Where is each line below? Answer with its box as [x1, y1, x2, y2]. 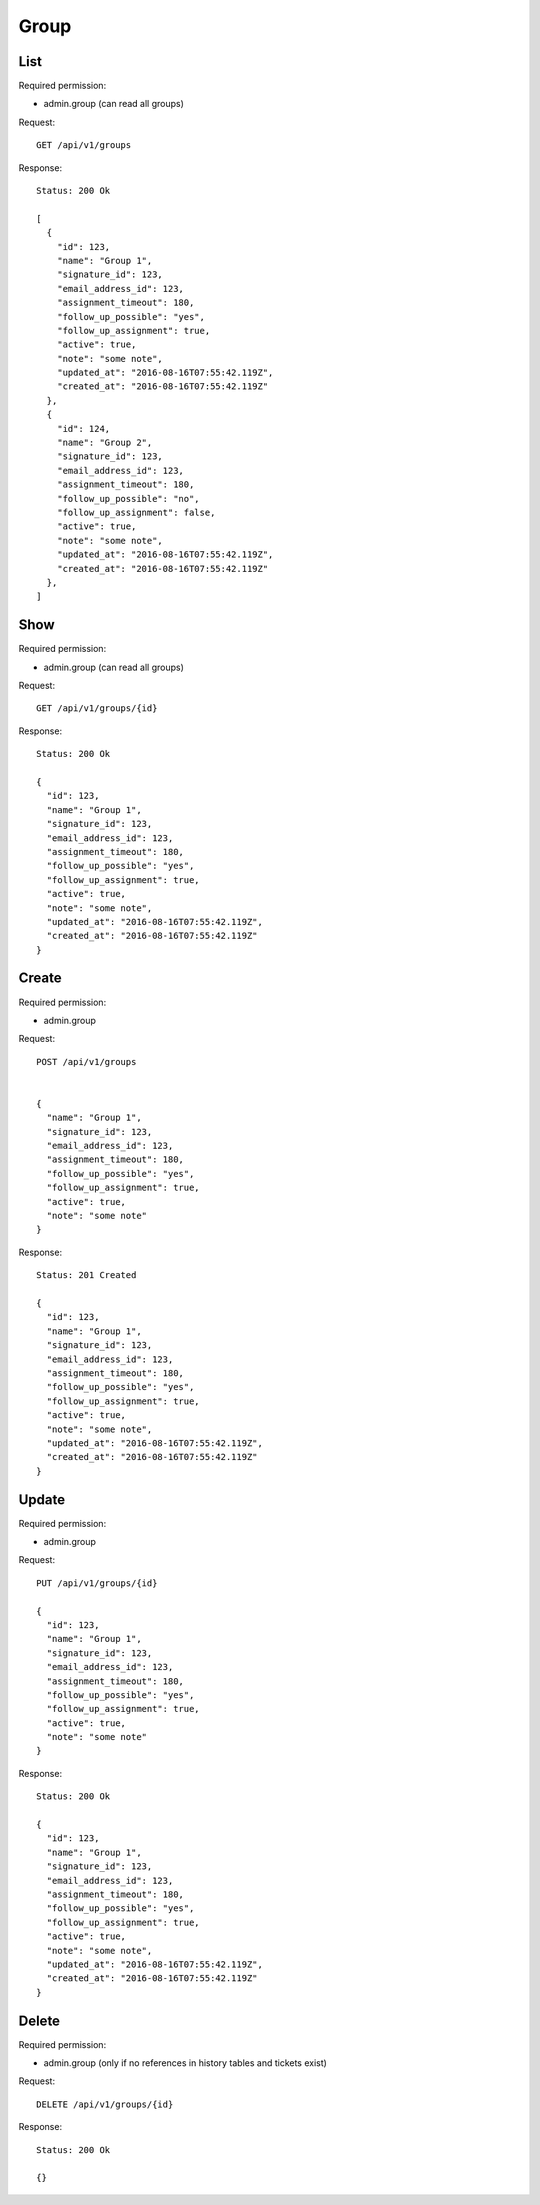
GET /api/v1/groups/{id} [36, 703, 158, 714]
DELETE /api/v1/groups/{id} [36, 2098, 174, 2110]
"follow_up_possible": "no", [56, 493, 200, 504]
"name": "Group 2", [56, 437, 153, 449]
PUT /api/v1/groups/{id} [36, 1577, 158, 1589]
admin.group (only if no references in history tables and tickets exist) [43, 2057, 327, 2069]
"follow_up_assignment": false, [56, 507, 216, 518]
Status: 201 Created [36, 1270, 137, 1281]
